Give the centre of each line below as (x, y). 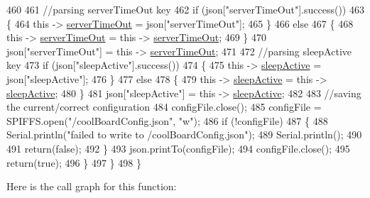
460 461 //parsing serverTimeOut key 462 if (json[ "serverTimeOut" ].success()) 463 (185, 9)
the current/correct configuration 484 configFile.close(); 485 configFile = (164, 107)
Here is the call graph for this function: (92, 186)
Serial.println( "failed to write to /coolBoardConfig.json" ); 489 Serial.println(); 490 (184, 134)
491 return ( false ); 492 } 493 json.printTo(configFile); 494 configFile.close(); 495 (178, 148)
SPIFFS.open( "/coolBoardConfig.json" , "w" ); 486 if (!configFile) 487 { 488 (167, 120)
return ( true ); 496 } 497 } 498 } (74, 162)
